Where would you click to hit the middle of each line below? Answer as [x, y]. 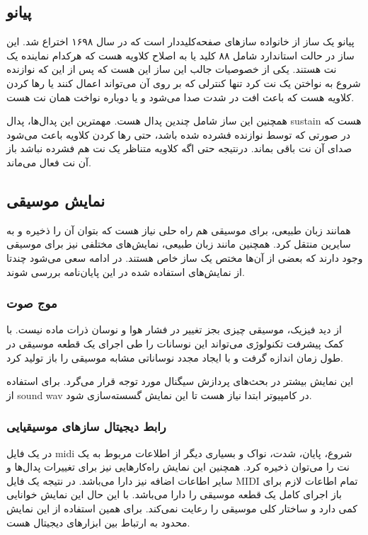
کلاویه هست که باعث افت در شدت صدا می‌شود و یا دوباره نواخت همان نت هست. [180, 97]
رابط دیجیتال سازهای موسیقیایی [86, 426]
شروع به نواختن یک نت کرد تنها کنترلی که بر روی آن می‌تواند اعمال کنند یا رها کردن [184, 82]
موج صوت [32, 303]
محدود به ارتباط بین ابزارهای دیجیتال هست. [98, 522]
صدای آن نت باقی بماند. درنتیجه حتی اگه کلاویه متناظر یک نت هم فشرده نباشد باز [179, 148]
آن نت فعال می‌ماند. [49, 162]
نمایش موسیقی [56, 200]
